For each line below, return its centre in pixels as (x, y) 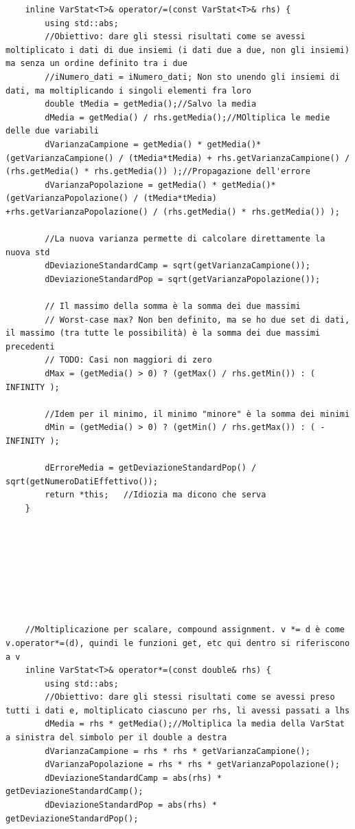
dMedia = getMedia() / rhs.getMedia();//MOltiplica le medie (187, 117)
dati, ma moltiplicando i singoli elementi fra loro (128, 90)
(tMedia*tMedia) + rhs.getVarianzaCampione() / (239, 158)
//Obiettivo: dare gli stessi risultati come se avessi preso (190, 697)
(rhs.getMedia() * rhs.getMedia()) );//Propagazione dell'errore (158, 172)
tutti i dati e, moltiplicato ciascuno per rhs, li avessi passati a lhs (178, 710)
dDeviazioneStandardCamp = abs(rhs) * (133, 778)
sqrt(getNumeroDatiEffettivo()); (82, 481)
